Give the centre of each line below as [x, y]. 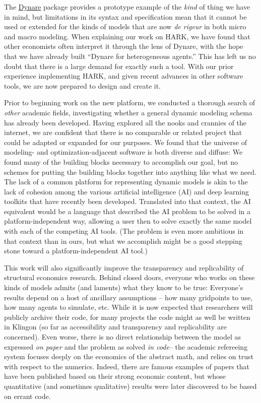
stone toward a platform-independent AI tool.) [76, 251]
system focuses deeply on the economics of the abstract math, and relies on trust [129, 356]
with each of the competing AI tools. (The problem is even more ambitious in [124, 231]
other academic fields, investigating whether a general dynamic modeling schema [128, 112]
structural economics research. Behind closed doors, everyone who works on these [129, 277]
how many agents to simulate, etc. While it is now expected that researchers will [128, 307]
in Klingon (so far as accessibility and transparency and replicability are [115, 327]
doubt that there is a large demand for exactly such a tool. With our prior [119, 66]
